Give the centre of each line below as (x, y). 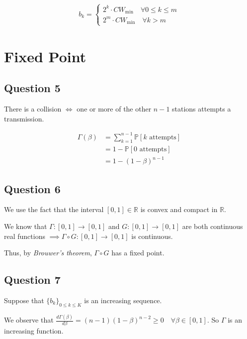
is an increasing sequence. (123, 300)
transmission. (24, 118)
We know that (26, 226)
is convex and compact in (179, 209)
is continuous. (152, 236)
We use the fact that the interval (54, 209)
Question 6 (32, 188)
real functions (25, 236)
